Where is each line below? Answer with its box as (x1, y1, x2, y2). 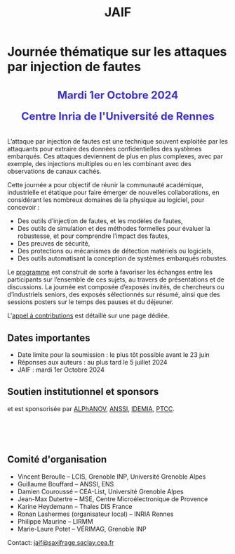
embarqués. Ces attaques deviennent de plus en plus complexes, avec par (7, 152, 223, 160)
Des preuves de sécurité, (17, 239, 90, 248)
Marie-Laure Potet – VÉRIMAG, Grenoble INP (17, 524, 147, 533)
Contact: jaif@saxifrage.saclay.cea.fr (7, 538, 114, 546)
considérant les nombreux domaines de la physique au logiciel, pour (7, 196, 205, 204)
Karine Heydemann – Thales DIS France (17, 502, 133, 510)
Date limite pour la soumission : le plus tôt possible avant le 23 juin (17, 351, 210, 359)
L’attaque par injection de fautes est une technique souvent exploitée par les (7, 137, 228, 146)
